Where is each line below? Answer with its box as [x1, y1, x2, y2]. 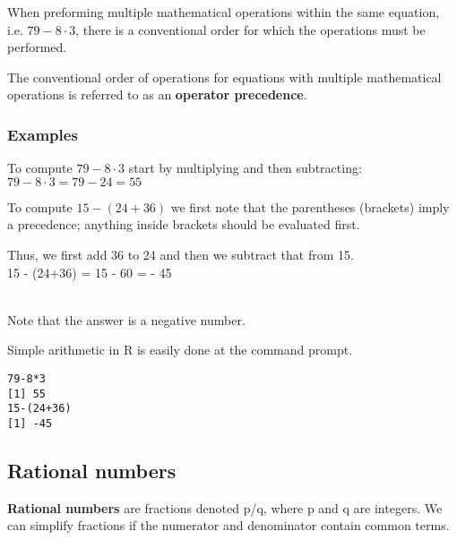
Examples [7, 123, 78, 145]
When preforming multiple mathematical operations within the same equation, [7, 3, 440, 21]
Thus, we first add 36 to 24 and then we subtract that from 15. [7, 244, 354, 263]
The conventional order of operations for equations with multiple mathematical [7, 67, 442, 86]
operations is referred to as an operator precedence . [7, 85, 307, 104]
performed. [7, 38, 67, 56]
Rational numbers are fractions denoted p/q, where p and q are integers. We [7, 498, 443, 517]
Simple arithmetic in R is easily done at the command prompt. [7, 340, 353, 359]
